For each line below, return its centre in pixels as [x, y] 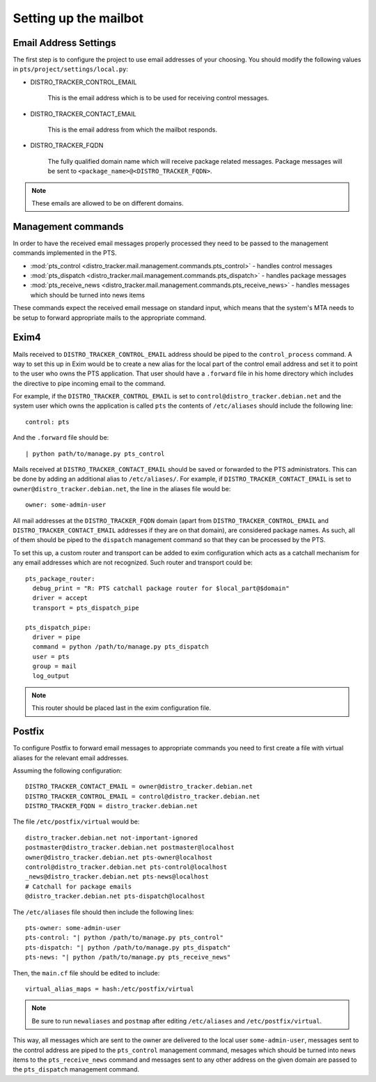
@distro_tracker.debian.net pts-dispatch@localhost [115, 896]
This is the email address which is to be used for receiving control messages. [158, 98]
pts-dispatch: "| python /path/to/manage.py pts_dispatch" [128, 947]
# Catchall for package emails [79, 886]
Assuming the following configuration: [67, 771]
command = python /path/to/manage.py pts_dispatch [120, 647]
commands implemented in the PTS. [65, 253]
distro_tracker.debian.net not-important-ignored [112, 837]
